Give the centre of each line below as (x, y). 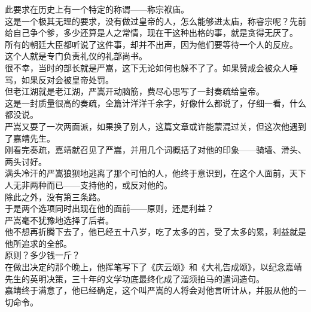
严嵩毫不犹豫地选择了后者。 (59, 220)
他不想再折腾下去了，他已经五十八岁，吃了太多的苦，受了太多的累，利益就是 (155, 232)
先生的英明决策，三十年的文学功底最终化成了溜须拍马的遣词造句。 (135, 278)
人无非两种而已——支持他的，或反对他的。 (89, 184)
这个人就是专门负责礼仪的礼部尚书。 (76, 56)
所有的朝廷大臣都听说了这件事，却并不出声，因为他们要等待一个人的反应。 (151, 44)
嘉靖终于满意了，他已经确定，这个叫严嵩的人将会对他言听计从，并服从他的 (151, 290)
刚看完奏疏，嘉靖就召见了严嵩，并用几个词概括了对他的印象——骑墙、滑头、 (155, 150)
